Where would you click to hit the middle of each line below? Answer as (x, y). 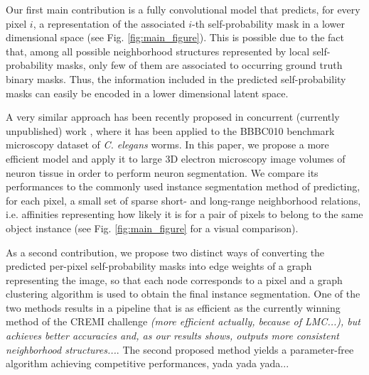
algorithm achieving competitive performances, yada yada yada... (148, 363)
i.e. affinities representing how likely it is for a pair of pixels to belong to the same (184, 214)
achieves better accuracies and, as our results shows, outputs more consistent (172, 336)
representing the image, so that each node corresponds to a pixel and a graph (174, 279)
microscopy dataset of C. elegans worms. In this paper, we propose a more (167, 145)
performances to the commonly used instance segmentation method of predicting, (183, 186)
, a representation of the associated (109, 23)
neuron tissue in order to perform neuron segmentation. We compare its (162, 172)
